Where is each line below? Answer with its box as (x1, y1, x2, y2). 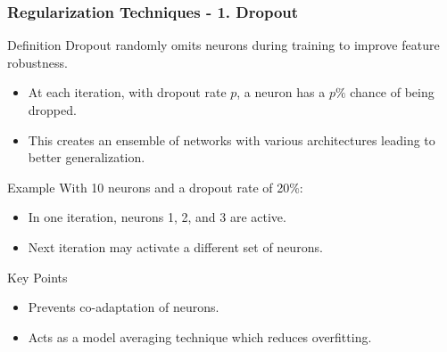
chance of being (350, 83, 435, 102)
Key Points (7, 267, 68, 286)
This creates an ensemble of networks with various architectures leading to (28, 130, 435, 149)
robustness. (7, 53, 68, 71)
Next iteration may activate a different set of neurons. (28, 237, 323, 256)
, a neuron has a (236, 83, 326, 102)
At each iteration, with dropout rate (28, 83, 227, 102)
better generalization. (28, 148, 145, 167)
